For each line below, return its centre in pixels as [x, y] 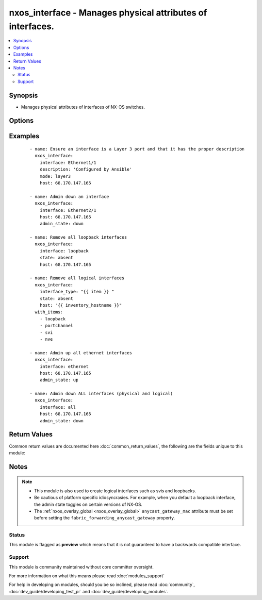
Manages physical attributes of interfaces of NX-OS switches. [83, 107]
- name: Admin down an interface [69, 196]
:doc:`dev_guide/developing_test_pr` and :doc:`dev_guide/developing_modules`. [89, 591]
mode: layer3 [55, 176]
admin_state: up [59, 380]
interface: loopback [64, 251]
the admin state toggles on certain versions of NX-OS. [88, 504]
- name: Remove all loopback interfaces [78, 237]
